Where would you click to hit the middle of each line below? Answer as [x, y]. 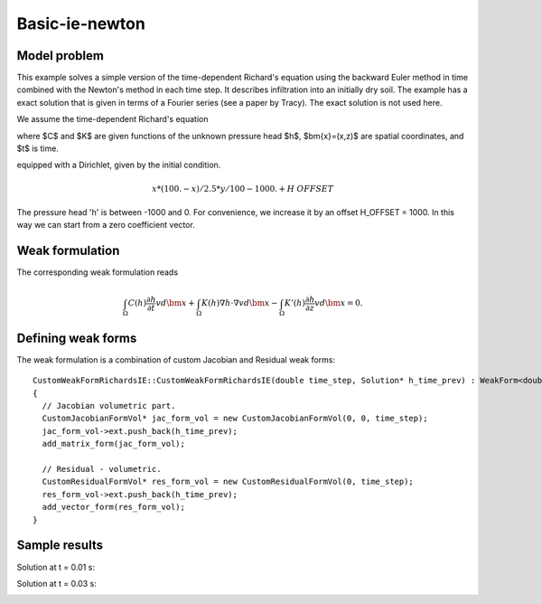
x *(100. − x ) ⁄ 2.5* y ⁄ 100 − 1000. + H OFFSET [243, 189]
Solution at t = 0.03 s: [56, 583]
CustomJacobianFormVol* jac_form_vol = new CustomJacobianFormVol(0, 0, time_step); [235, 419]
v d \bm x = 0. [339, 303]
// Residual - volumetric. [102, 469]
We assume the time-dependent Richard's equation [112, 119]
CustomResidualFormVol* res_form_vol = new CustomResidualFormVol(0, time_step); [228, 482]
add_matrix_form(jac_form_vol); [113, 444]
